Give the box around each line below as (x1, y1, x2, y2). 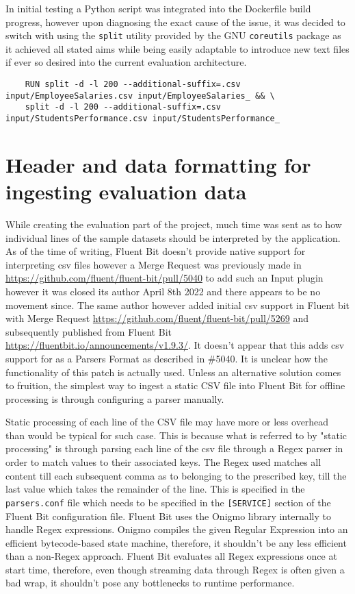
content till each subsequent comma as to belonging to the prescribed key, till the (5, 468, 347, 482)
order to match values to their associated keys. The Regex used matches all (5, 455, 321, 469)
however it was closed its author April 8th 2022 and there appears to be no (5, 284, 321, 298)
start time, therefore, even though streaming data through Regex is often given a (5, 562, 345, 576)
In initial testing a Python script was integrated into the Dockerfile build (5, 1, 311, 15)
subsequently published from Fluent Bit (5, 324, 172, 338)
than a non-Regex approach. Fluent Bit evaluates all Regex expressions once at (5, 549, 337, 563)
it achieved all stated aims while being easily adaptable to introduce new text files (5, 41, 350, 55)
